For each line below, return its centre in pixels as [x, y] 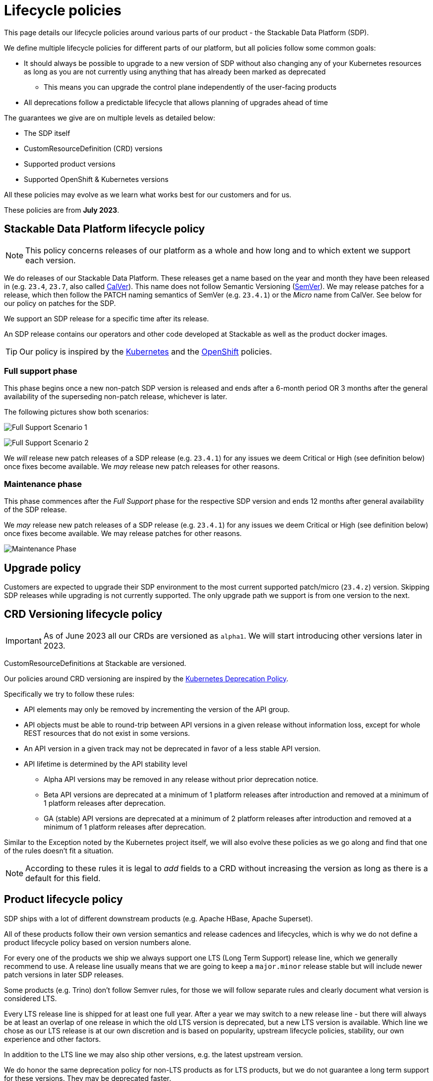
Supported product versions [70, 164]
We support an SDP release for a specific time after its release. [107, 318]
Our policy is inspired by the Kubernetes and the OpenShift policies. [146, 351]
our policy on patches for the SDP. [60, 303]
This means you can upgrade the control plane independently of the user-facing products [190, 87]
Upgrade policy [43, 568]
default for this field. [63, 878]
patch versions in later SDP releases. [64, 974]
